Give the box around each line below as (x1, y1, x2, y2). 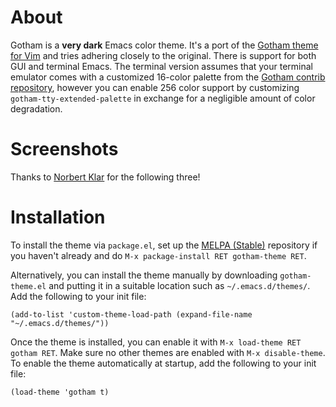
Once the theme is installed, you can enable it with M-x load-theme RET (10, 336, 302, 348)
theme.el (10, 281, 47, 291)
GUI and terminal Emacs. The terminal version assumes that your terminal (10, 60, 314, 72)
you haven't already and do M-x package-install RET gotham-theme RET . (10, 249, 307, 261)
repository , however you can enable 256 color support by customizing (10, 81, 300, 93)
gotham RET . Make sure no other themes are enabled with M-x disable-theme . (10, 346, 326, 358)
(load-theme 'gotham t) (10, 387, 110, 397)
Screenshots (10, 138, 119, 161)
